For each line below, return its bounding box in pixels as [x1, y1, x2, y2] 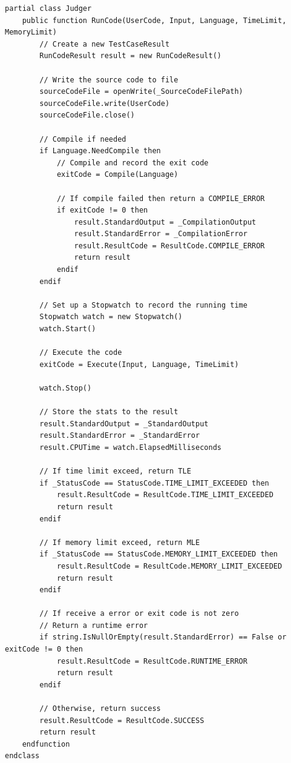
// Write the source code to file [39, 75, 178, 84]
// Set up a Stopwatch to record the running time [39, 300, 247, 309]
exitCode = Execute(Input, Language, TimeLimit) [39, 360, 239, 369]
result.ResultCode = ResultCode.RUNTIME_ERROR [56, 656, 247, 666]
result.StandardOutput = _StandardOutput [39, 419, 209, 428]
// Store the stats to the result [39, 408, 178, 417]
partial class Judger [5, 4, 92, 13]
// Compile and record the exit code [56, 158, 209, 167]
